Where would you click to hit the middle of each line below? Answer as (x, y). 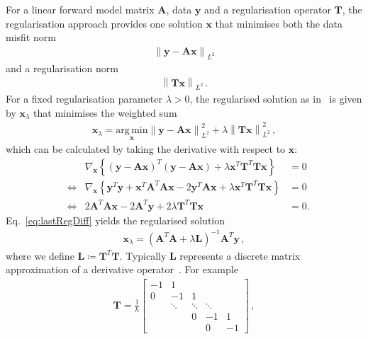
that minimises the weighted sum (105, 112)
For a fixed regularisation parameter (84, 99)
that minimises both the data (279, 23)
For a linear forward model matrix (80, 9)
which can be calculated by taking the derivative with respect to (146, 149)
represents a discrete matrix (240, 255)
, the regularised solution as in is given (276, 99)
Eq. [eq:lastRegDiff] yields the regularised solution (116, 220)
